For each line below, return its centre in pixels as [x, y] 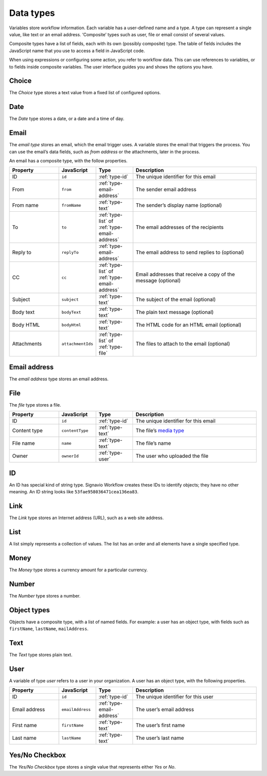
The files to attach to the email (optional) [183, 344]
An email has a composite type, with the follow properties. [68, 161]
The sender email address [166, 189]
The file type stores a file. [35, 405]
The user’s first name [160, 725]
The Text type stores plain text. [41, 655]
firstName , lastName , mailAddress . [49, 629]
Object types [29, 610]
